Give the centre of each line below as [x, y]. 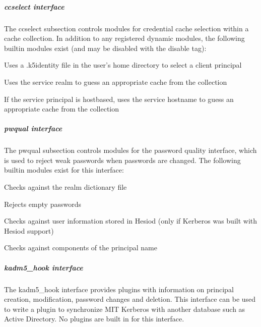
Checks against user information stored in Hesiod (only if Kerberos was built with [131, 221]
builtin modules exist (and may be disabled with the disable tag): [105, 48]
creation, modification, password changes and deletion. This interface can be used [130, 299]
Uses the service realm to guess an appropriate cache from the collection [116, 81]
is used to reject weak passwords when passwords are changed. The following [122, 160]
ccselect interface [34, 6]
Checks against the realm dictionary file [66, 187]
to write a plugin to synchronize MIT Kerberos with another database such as [125, 309]
